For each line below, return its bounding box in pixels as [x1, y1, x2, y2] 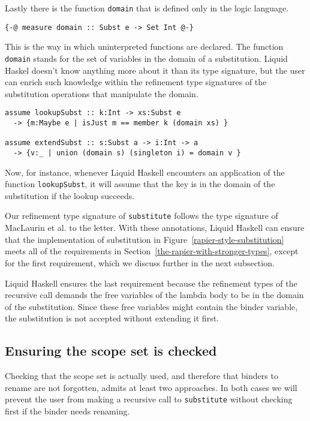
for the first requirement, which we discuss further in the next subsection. [5, 256, 275, 269]
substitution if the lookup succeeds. [5, 189, 135, 202]
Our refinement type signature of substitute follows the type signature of [5, 209, 278, 222]
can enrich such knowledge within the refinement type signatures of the [5, 76, 267, 88]
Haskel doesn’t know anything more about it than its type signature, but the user [5, 64, 305, 76]
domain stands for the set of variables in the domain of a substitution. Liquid [5, 52, 288, 64]
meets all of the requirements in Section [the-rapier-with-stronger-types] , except [5, 245, 299, 257]
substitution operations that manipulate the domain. [5, 87, 198, 100]
